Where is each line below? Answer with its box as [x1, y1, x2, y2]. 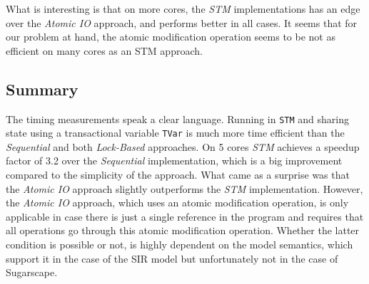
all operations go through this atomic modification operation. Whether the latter [6, 223, 360, 238]
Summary [6, 78, 79, 100]
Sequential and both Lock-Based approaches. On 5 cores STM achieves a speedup [6, 139, 360, 154]
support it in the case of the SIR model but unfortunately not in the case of [6, 251, 338, 265]
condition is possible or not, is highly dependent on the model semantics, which [6, 237, 353, 252]
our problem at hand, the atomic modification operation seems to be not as [6, 29, 335, 44]
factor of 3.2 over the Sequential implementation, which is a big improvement [6, 153, 343, 168]
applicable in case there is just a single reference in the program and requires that [6, 209, 364, 223]
